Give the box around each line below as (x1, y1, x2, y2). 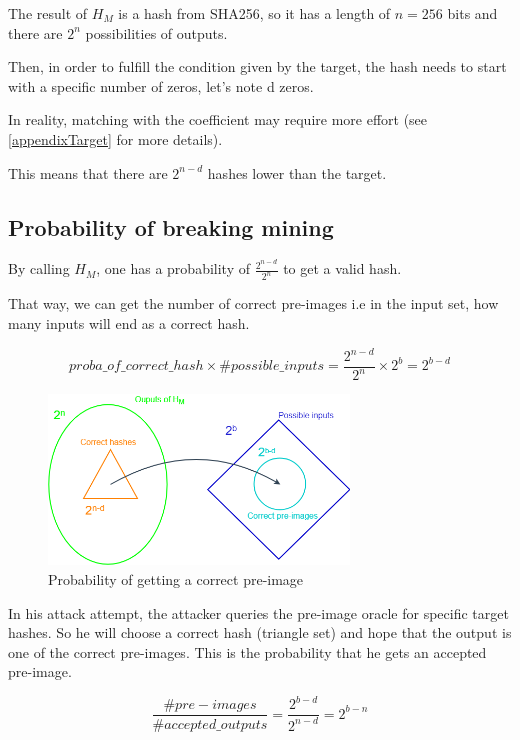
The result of (8, 3, 88, 23)
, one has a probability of (96, 258, 250, 279)
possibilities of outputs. (85, 22, 228, 43)
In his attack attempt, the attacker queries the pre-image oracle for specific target (8, 602, 509, 623)
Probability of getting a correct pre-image (48, 569, 304, 589)
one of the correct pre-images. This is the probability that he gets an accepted (8, 641, 487, 662)
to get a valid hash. (283, 258, 402, 279)
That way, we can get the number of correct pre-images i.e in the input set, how (8, 293, 499, 314)
